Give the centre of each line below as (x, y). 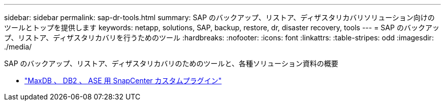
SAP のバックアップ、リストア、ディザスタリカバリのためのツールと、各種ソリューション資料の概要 (171, 63)
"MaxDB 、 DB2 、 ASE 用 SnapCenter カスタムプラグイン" (123, 81)
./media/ (18, 47)
